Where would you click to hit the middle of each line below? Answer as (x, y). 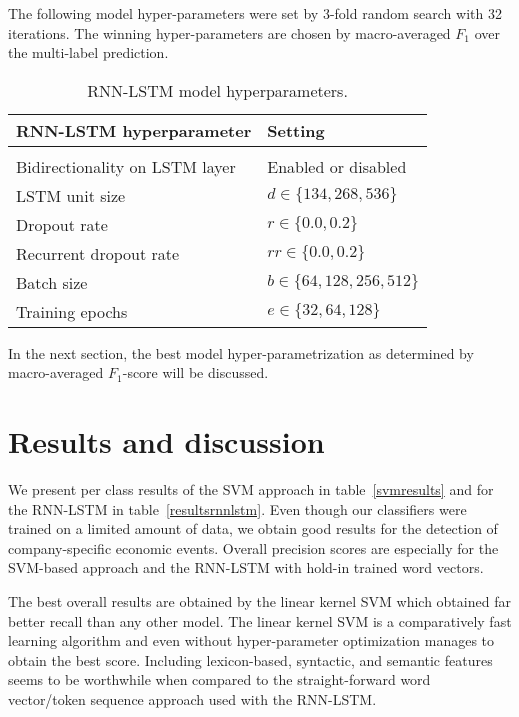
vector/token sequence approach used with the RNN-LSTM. (192, 699)
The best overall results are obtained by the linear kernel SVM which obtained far (259, 601)
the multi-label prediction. (88, 52)
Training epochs (72, 311)
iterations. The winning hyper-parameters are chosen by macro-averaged (229, 32)
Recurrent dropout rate (98, 253)
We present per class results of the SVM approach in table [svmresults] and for (251, 489)
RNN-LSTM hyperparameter (134, 130)
